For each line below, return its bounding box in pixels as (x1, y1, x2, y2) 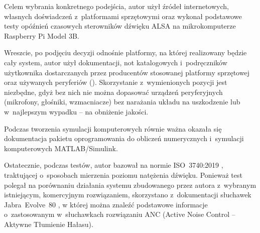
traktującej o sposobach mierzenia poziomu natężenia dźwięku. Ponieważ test (4, 169, 242, 180)
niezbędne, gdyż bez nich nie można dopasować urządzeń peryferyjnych (4, 86, 223, 97)
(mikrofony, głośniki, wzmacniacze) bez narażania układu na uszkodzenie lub (4, 96, 240, 107)
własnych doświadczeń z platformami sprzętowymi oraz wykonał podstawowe (4, 11, 242, 21)
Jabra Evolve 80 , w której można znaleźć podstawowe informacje (4, 199, 208, 209)
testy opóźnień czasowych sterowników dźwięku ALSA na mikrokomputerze (4, 21, 236, 31)
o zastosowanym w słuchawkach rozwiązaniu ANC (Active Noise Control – (4, 209, 235, 219)
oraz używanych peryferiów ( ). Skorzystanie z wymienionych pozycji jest (4, 77, 227, 87)
